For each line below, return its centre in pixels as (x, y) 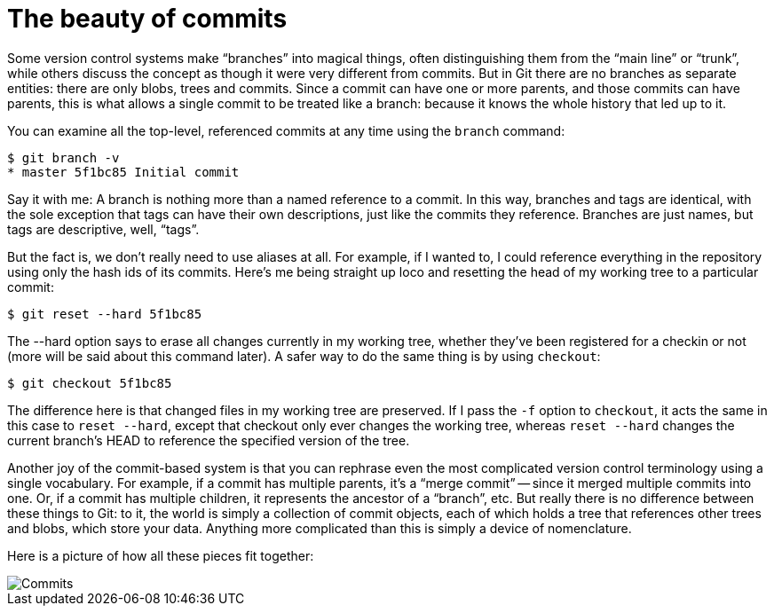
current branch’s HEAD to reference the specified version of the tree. (209, 440)
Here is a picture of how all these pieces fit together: (161, 555)
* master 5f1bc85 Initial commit (123, 172)
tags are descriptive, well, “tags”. (103, 229)
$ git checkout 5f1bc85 (90, 383)
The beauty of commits (147, 19)
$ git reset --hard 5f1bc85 (105, 314)
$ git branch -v (63, 157)
